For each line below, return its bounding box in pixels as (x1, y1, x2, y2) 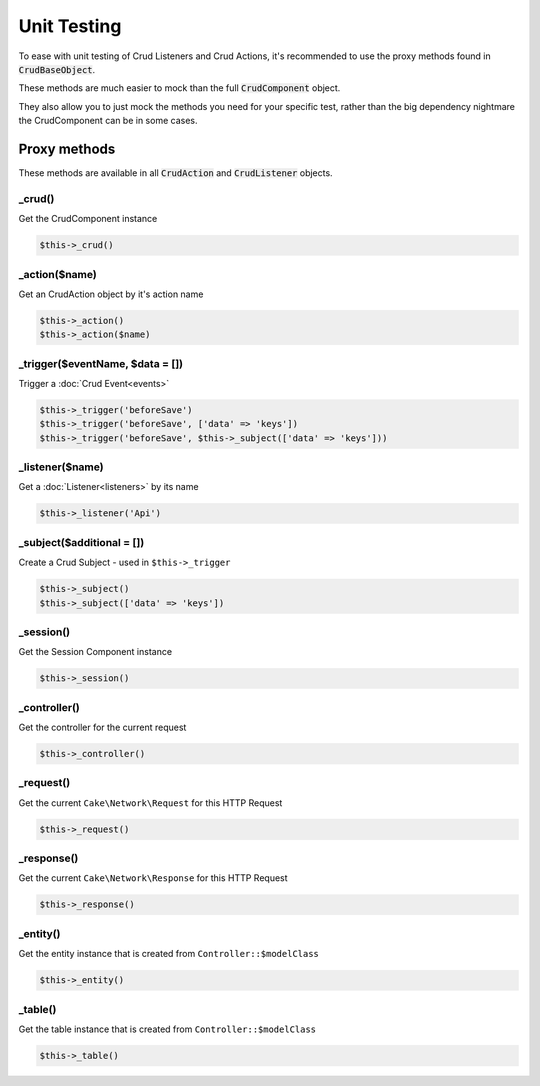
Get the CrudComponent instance (18, 213, 158, 225)
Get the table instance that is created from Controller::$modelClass (18, 1023, 317, 1035)
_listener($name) (18, 460, 104, 474)
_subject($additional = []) (18, 535, 145, 549)
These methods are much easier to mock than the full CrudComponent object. (18, 82, 341, 94)
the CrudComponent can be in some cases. (18, 115, 198, 127)
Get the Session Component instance (18, 646, 173, 658)
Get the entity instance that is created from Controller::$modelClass (18, 948, 320, 960)
